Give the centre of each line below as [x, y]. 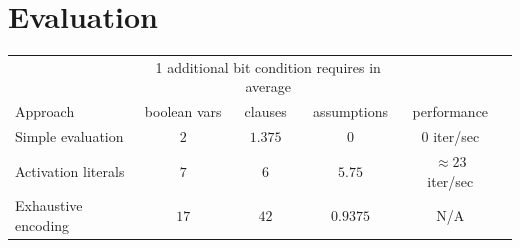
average [268, 86]
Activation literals [70, 170]
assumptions [351, 111]
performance [450, 111]
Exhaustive [49, 205]
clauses [265, 111]
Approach [45, 111]
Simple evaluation [69, 136]
